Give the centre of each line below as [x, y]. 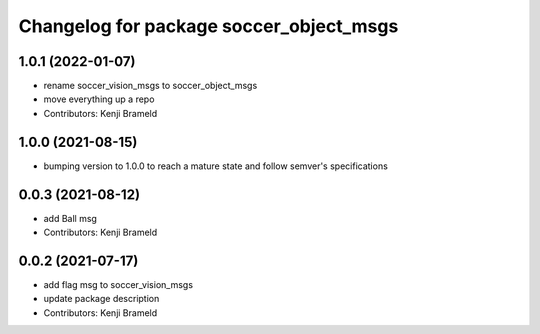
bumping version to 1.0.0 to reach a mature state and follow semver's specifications [216, 166]
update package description [101, 299]
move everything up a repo [99, 99]
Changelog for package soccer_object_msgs [208, 26]
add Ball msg [70, 218]
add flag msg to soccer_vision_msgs [118, 284]
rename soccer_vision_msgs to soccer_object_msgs [150, 86]
